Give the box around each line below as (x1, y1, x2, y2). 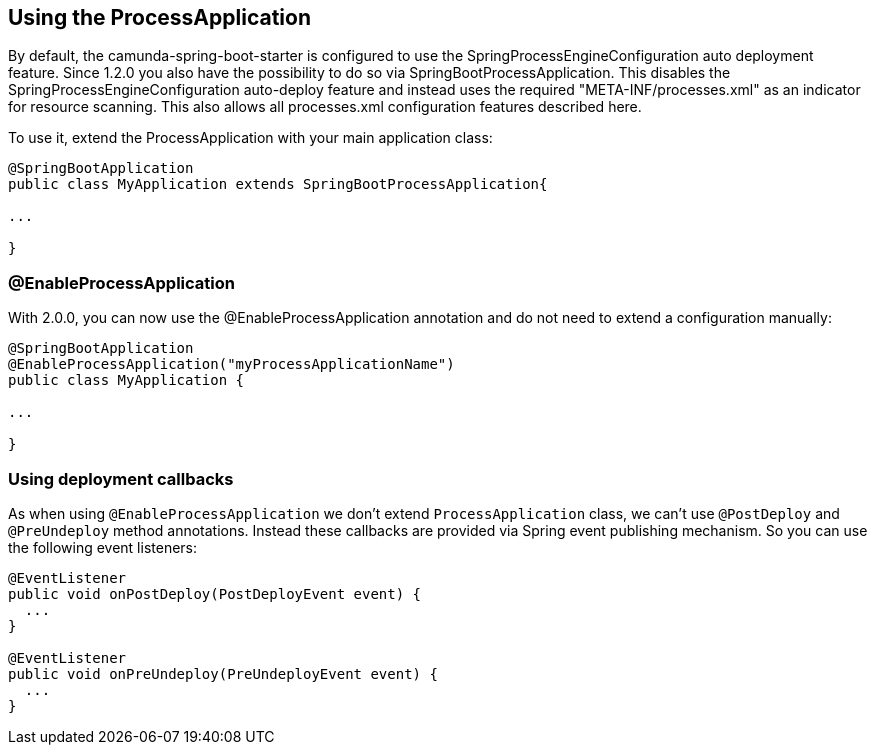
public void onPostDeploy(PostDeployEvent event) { (8, 585, 422, 602)
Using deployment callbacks (8, 468, 234, 489)
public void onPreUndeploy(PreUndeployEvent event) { (8, 665, 438, 682)
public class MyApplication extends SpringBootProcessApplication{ (8, 176, 548, 193)
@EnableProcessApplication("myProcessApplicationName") (8, 356, 455, 373)
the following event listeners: (8, 538, 198, 556)
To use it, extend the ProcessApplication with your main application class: (8, 129, 493, 147)
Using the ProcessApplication (8, 5, 311, 30)
